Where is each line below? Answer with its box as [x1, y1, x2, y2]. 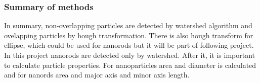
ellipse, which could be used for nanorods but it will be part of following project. [4, 40, 254, 50]
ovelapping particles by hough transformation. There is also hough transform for [4, 30, 253, 40]
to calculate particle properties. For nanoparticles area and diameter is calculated [4, 59, 256, 70]
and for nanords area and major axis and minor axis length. [4, 69, 190, 80]
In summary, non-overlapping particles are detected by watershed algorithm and [4, 20, 252, 31]
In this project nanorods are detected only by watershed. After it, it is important [4, 50, 255, 60]
